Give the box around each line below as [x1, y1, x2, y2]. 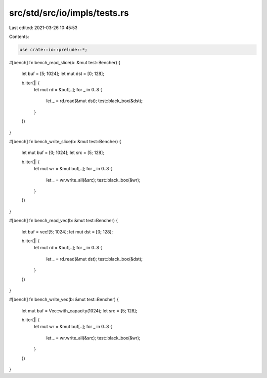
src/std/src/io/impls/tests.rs [9, 7, 129, 18]
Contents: [9, 34, 29, 39]
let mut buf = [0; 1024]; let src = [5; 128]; [21, 150, 104, 155]
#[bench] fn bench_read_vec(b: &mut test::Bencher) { [9, 218, 118, 224]
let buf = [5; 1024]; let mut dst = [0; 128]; [21, 71, 105, 76]
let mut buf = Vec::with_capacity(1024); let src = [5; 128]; [21, 307, 137, 313]
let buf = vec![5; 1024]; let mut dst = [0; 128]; [21, 228, 113, 234]
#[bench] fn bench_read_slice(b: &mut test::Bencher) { [9, 59, 121, 65]
